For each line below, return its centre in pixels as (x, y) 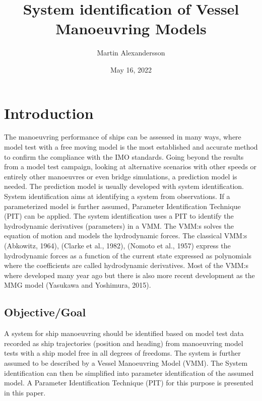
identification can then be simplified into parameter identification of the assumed (129, 373)
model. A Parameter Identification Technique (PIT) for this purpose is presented (129, 383)
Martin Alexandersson (131, 53)
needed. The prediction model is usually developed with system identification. (124, 186)
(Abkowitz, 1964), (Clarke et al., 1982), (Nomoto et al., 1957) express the (117, 245)
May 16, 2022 (131, 69)
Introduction (49, 113)
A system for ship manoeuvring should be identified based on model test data (124, 333)
